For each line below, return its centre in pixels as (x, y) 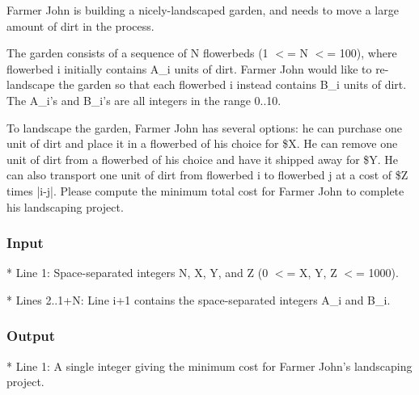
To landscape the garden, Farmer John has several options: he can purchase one (205, 127)
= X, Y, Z (312, 273)
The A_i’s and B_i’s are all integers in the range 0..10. (144, 100)
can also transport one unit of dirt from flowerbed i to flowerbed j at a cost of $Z (207, 175)
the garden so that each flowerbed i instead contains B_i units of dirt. (233, 84)
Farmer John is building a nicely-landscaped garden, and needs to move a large (203, 10)
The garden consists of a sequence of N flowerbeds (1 (138, 53)
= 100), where (362, 53)
